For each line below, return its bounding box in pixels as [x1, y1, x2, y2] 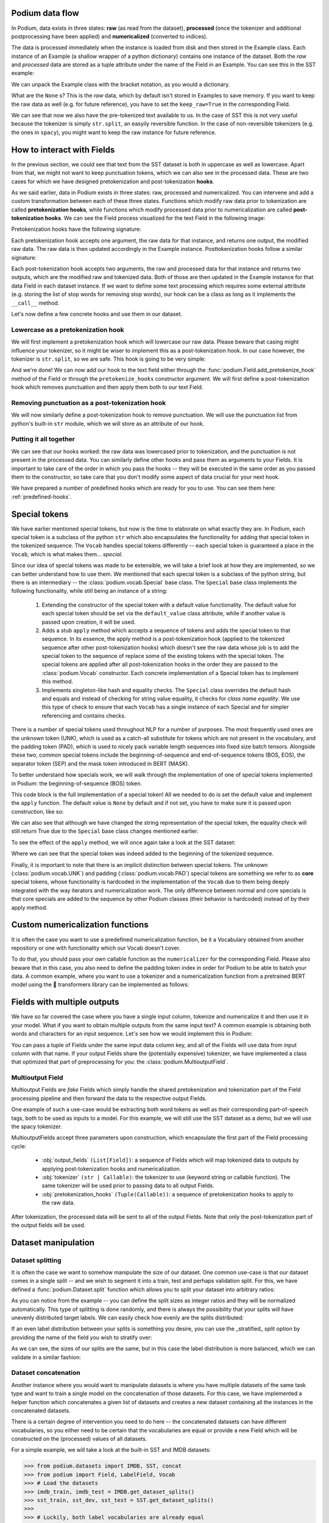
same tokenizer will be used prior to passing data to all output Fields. [41, 1182, 214, 1189]
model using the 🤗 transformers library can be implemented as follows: [11, 981, 189, 988]
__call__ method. [11, 299, 60, 306]
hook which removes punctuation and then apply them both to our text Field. [11, 384, 203, 391]
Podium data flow [11, 8, 79, 18]
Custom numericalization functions [11, 920, 149, 930]
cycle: [11, 1142, 27, 1150]
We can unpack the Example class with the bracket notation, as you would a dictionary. [11, 80, 230, 88]
